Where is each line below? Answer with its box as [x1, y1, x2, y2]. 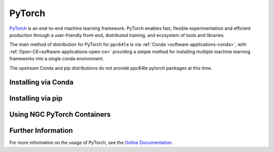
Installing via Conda [9, 78, 74, 87]
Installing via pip [9, 94, 63, 103]
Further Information [9, 126, 73, 135]
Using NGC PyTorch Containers [9, 110, 111, 119]
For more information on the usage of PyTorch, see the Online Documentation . [9, 139, 173, 146]
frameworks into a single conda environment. [9, 56, 104, 62]
